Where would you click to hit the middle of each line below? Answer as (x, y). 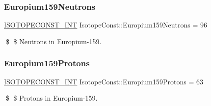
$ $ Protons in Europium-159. (52, 98)
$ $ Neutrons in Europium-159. (53, 41)
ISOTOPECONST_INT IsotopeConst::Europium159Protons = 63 (104, 81)
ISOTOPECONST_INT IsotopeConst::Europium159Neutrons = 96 (105, 25)
